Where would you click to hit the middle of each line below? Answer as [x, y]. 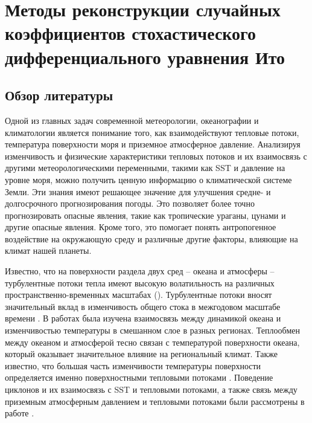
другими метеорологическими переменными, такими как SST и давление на [145, 168]
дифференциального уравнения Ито [145, 57]
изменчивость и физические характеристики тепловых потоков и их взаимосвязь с [156, 156]
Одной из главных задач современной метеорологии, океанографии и [132, 120]
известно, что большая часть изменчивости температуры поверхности [133, 365]
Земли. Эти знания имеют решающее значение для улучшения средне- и [138, 191]
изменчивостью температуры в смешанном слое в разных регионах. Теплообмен [152, 330]
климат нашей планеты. [48, 250]
